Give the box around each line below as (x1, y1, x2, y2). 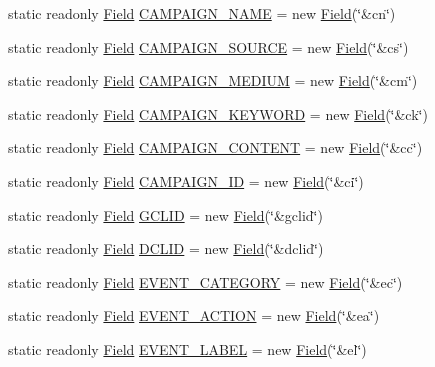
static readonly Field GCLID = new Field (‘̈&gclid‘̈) (8, 204, 323, 225)
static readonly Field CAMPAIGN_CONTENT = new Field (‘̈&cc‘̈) (8, 137, 423, 158)
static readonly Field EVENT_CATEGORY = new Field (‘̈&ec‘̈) (8, 271, 403, 292)
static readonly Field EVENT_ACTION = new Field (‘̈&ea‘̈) (8, 305, 380, 326)
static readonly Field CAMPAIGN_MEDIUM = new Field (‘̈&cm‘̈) (8, 70, 418, 91)
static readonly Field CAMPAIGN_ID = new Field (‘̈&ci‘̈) (8, 170, 364, 191)
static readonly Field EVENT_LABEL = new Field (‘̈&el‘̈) (8, 338, 367, 359)
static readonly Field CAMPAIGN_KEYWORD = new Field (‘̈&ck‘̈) (8, 103, 428, 124)
